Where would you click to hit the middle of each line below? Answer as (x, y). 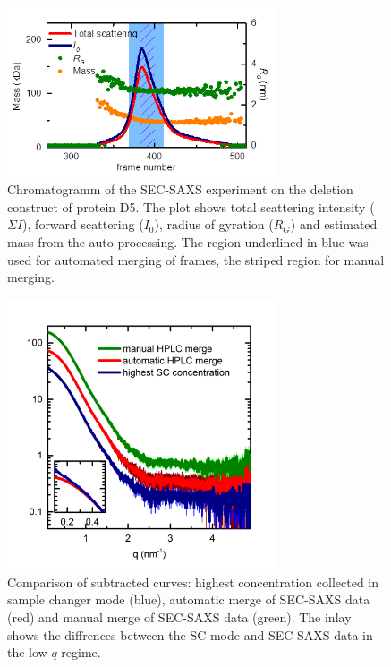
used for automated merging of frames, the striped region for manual (196, 259)
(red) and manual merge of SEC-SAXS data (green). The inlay (179, 616)
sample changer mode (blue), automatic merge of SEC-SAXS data (189, 599)
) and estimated (334, 224)
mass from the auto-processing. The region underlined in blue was (188, 242)
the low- (30, 652)
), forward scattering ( (83, 224)
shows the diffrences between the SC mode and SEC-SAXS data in (190, 634)
